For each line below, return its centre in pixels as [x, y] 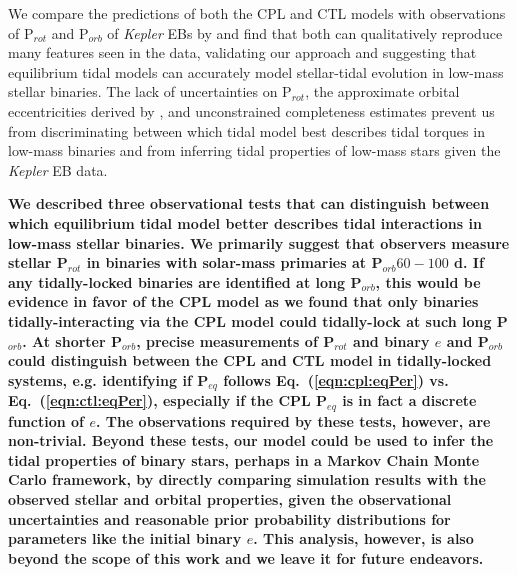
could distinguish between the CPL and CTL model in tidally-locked [250, 360]
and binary [391, 340]
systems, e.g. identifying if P [108, 379]
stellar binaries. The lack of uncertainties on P [150, 91]
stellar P [38, 262]
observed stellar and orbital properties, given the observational [230, 498]
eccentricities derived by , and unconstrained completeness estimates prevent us [251, 110]
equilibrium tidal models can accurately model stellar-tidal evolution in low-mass [256, 71]
